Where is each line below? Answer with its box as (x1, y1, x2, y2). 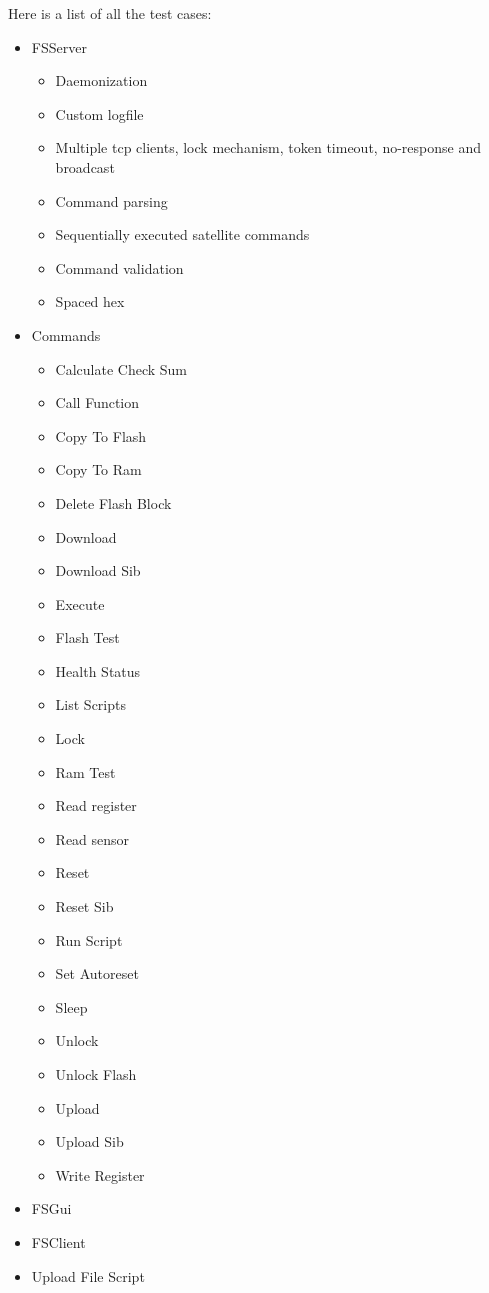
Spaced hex (55, 291, 125, 312)
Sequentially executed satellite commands (55, 224, 310, 245)
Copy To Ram (55, 459, 142, 480)
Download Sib (55, 560, 141, 581)
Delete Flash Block (55, 492, 172, 513)
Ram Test (55, 761, 116, 782)
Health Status (55, 660, 141, 681)
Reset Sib (55, 896, 114, 917)
